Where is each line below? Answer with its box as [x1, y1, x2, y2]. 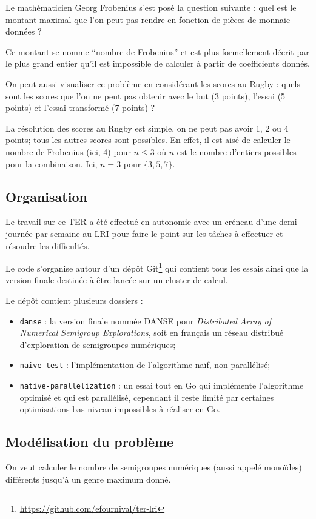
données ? [5, 25, 42, 38]
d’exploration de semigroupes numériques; [19, 338, 176, 350]
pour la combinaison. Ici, [5, 157, 98, 170]
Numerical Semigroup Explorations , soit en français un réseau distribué [19, 326, 284, 339]
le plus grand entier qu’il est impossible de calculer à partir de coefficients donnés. [5, 57, 310, 70]
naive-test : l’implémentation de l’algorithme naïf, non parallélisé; [19, 358, 271, 371]
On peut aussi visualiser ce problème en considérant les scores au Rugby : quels [5, 77, 300, 90]
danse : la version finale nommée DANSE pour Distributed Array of [19, 314, 272, 327]
